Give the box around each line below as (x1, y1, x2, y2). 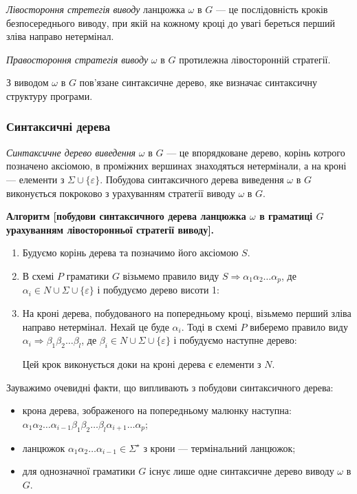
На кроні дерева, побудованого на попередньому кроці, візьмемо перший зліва (22, 305, 351, 320)
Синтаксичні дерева (6, 118, 111, 135)
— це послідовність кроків (215, 2, 328, 16)
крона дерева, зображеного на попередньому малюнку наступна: (22, 403, 292, 418)
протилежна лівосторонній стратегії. (179, 52, 331, 66)
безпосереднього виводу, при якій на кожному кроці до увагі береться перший (6, 15, 335, 30)
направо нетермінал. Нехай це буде (22, 319, 169, 333)
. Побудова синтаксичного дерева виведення (100, 172, 284, 186)
